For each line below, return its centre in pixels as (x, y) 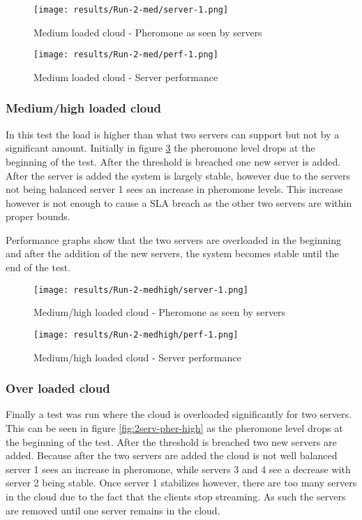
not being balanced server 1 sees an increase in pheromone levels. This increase (174, 189)
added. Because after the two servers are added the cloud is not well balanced (172, 455)
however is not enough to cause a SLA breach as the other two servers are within (179, 202)
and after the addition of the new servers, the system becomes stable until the (172, 253)
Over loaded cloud (58, 388)
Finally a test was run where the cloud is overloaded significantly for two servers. (179, 414)
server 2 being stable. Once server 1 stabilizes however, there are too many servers (181, 483)
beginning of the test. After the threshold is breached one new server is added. (173, 161)
